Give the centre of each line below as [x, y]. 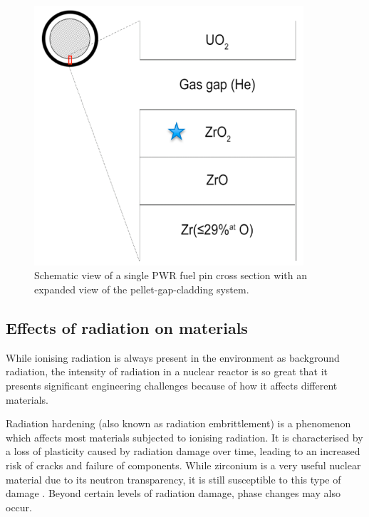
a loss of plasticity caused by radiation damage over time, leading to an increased [183, 451]
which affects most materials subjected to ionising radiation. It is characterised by [184, 437]
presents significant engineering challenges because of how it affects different [172, 386]
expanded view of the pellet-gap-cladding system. [142, 289]
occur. [19, 507]
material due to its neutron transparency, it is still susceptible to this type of [173, 479]
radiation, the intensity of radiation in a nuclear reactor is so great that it [167, 371]
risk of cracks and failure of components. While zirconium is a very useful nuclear [183, 465]
